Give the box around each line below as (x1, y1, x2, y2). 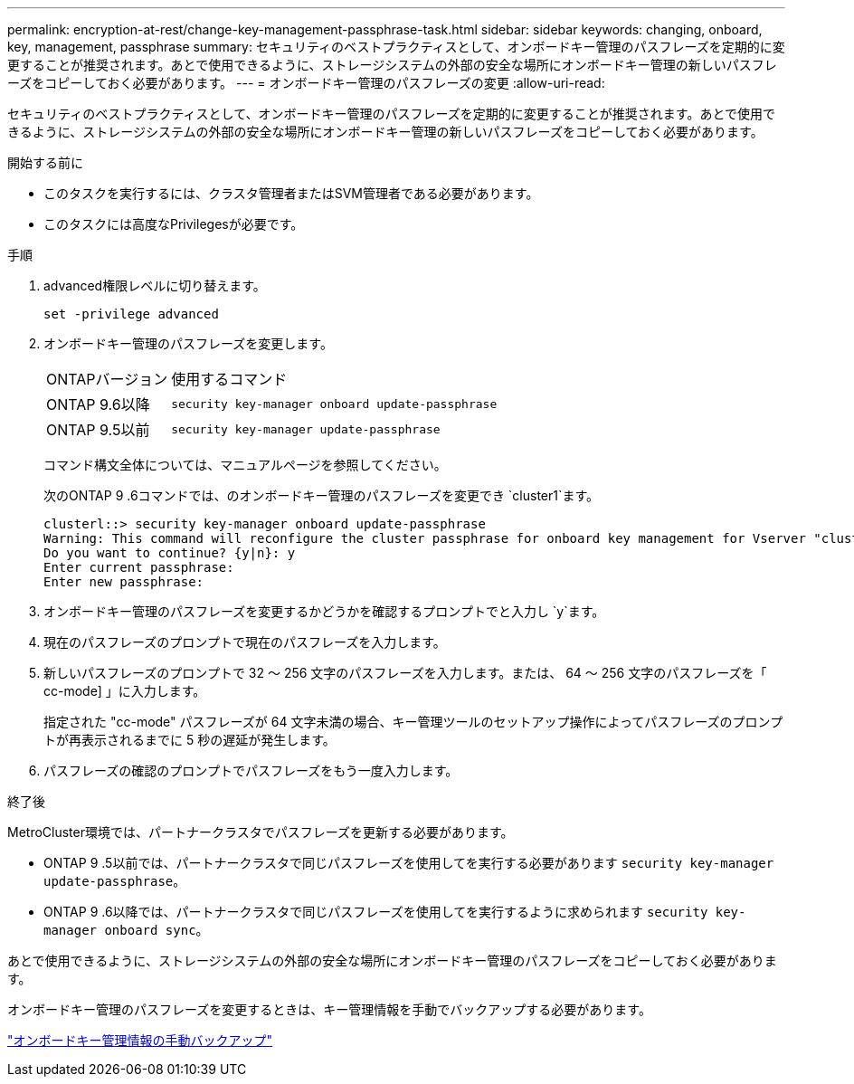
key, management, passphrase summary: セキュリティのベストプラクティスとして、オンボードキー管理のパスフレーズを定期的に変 (7, 39, 785, 54)
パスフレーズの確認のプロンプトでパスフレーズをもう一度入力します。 (43, 763, 459, 778)
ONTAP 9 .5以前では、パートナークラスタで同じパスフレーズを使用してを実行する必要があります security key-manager (43, 855, 774, 870)
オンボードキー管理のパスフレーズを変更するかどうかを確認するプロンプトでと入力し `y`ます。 (43, 604, 605, 619)
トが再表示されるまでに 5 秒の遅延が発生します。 (43, 732, 336, 747)
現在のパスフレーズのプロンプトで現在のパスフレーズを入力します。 (43, 634, 446, 650)
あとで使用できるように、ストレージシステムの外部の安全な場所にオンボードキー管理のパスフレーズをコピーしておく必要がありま (7, 953, 777, 968)
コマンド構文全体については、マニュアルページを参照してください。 (43, 457, 447, 472)
